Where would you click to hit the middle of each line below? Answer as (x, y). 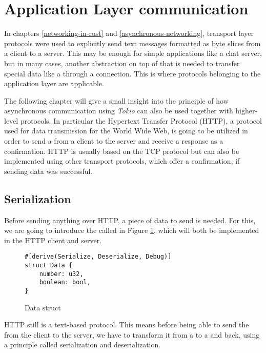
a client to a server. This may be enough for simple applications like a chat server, (133, 53)
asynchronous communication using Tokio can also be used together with (119, 111)
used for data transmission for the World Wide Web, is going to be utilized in (126, 131)
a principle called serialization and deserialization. (83, 345)
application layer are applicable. (54, 83)
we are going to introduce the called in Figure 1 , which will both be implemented (132, 230)
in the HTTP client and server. (53, 240)
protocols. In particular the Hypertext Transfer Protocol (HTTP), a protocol (141, 120)
